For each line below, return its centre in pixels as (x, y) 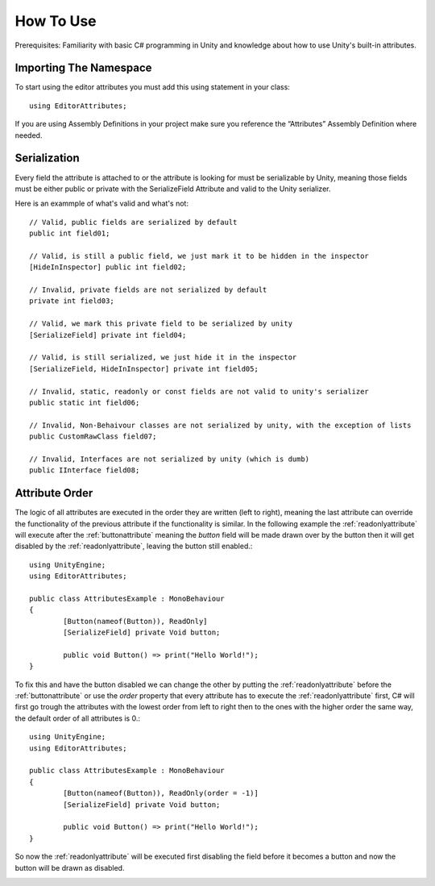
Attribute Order (54, 493)
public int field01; (70, 233)
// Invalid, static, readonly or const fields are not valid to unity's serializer (199, 391)
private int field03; (72, 301)
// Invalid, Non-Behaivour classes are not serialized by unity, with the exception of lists (220, 425)
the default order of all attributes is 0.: (78, 718)
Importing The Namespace (83, 68)
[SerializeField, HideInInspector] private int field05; (144, 368)
